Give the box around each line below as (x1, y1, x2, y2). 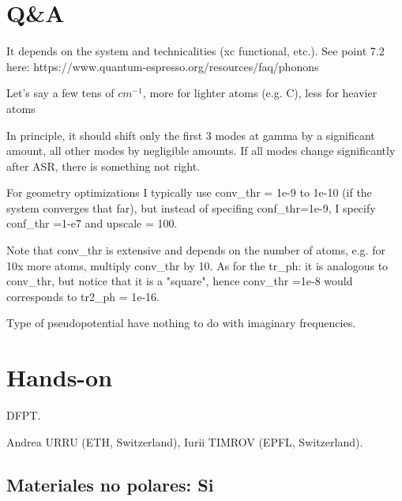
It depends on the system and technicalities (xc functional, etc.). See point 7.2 (6, 43, 385, 59)
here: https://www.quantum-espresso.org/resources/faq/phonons (6, 58, 319, 74)
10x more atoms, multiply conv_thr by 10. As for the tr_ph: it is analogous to (6, 257, 389, 273)
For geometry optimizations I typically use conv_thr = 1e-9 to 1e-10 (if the (6, 184, 372, 201)
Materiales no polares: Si (6, 472, 214, 496)
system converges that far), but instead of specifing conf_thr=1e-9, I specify (6, 199, 376, 216)
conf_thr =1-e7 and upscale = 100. (6, 215, 178, 232)
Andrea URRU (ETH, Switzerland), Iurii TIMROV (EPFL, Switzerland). (6, 433, 363, 450)
